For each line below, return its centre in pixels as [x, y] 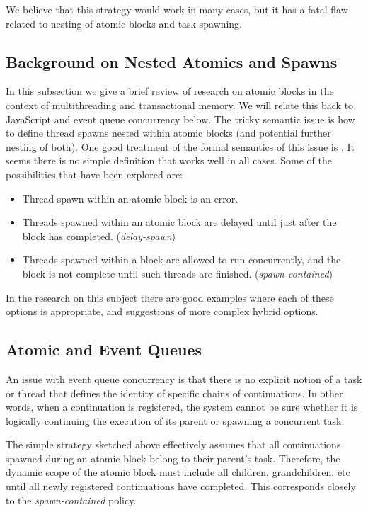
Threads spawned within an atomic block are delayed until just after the [179, 222]
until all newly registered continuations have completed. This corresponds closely [181, 486]
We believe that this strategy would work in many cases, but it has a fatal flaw [177, 9]
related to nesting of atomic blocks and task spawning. [124, 23]
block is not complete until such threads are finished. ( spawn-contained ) [178, 273]
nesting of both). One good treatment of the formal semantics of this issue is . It [180, 146]
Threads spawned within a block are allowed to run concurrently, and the [182, 260]
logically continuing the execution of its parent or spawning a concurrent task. [175, 420]
